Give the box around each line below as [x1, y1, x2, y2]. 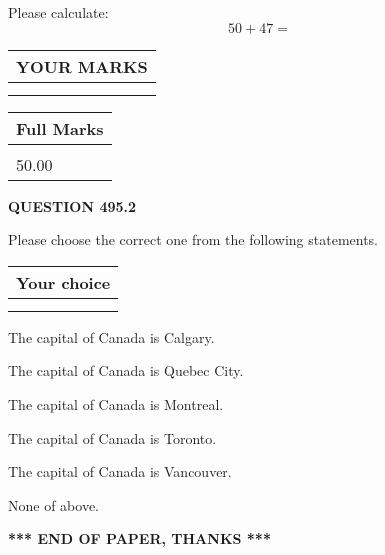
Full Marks [16, 116, 104, 140]
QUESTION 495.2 [8, 195, 137, 216]
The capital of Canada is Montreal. [8, 393, 224, 414]
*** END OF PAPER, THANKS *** [8, 528, 271, 549]
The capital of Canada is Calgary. [8, 326, 215, 347]
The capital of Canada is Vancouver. [8, 461, 232, 482]
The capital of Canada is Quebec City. [8, 360, 244, 381]
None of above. [8, 494, 99, 515]
